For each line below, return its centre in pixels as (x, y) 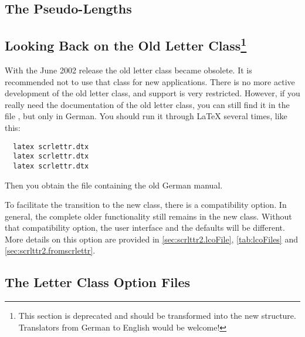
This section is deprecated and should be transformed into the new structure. (157, 316)
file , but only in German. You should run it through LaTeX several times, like (146, 116)
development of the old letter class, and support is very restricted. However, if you (152, 93)
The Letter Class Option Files (98, 282)
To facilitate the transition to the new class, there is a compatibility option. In (146, 205)
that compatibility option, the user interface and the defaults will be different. (145, 228)
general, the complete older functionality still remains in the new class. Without (148, 216)
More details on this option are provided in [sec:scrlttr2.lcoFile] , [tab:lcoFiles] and (151, 239)
